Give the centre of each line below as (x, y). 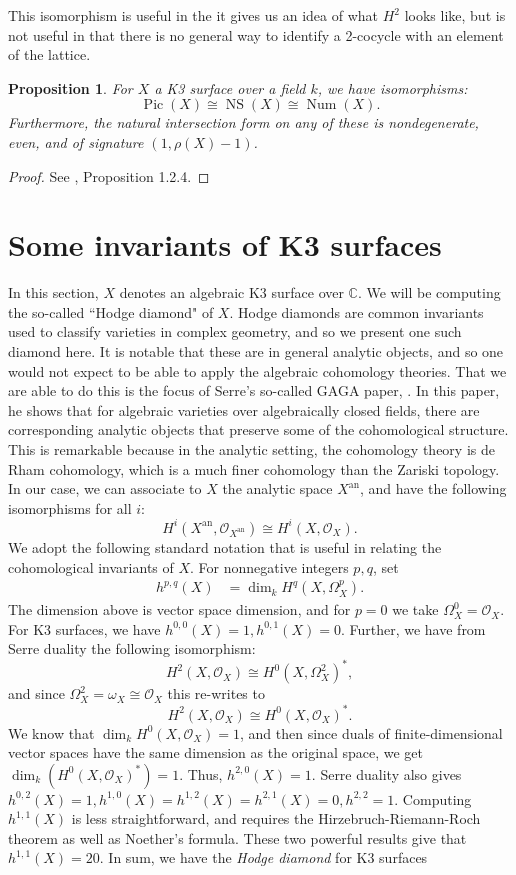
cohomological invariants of (91, 566)
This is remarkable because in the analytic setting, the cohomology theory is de (251, 449)
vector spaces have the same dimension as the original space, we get (216, 752)
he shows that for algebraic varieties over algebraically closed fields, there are (244, 409)
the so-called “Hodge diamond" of (111, 311)
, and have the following (433, 488)
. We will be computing (429, 292)
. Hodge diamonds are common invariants (356, 311)
